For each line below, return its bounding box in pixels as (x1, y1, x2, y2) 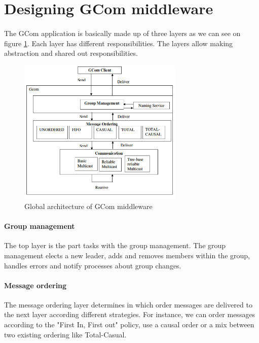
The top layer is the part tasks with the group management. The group (4, 240, 226, 251)
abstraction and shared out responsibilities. (4, 48, 138, 58)
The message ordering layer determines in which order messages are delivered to (4, 299, 252, 310)
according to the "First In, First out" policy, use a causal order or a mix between (4, 319, 254, 330)
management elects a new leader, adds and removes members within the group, (4, 250, 250, 260)
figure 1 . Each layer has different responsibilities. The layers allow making (4, 38, 233, 48)
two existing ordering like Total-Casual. (4, 329, 127, 339)
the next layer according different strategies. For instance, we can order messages (4, 309, 255, 320)
